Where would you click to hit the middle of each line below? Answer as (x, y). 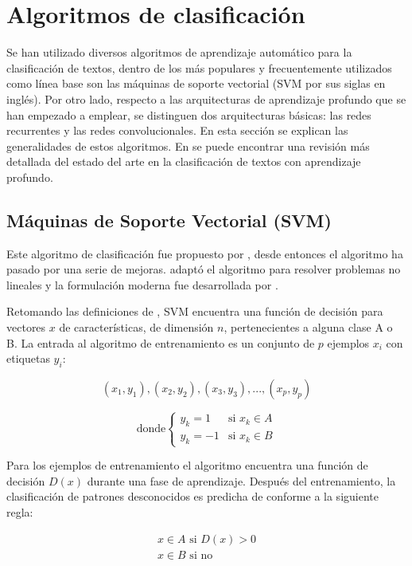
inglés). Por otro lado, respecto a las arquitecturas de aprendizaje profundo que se (206, 98)
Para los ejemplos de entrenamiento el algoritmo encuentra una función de (187, 465)
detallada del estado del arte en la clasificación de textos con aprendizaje (184, 161)
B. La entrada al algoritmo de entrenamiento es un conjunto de (161, 342)
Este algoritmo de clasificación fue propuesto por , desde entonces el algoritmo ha (205, 253)
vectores (26, 327)
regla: (20, 511)
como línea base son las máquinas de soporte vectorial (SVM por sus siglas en (196, 83)
